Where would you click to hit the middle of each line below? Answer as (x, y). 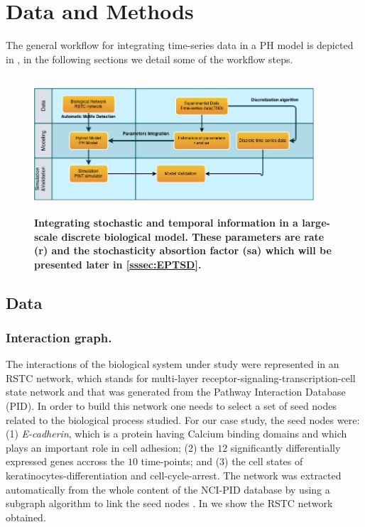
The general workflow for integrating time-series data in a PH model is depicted (180, 45)
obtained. (26, 517)
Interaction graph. (59, 337)
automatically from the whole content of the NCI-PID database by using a (168, 489)
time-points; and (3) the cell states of (222, 461)
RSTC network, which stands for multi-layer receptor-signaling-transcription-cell (181, 377)
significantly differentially (285, 447)
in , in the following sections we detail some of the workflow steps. (149, 59)
